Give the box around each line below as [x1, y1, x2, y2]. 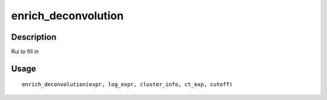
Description [11, 32, 57, 42]
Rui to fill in [11, 48, 39, 55]
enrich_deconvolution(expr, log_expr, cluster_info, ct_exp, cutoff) [22, 81, 233, 88]
